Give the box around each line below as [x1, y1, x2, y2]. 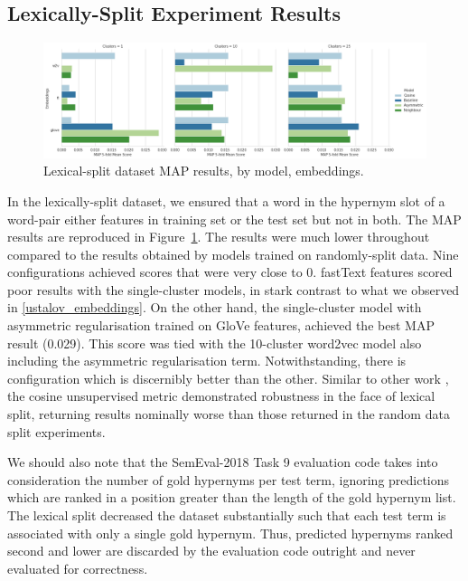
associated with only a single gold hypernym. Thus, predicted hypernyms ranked [7, 523, 454, 542]
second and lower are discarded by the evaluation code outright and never [7, 541, 416, 560]
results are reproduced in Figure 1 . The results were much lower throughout [7, 227, 430, 246]
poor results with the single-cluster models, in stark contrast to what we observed [7, 280, 460, 299]
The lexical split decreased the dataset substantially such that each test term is [7, 506, 446, 525]
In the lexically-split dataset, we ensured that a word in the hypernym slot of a [7, 191, 445, 210]
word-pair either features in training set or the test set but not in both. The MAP [7, 209, 462, 228]
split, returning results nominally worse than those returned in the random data [7, 405, 450, 424]
